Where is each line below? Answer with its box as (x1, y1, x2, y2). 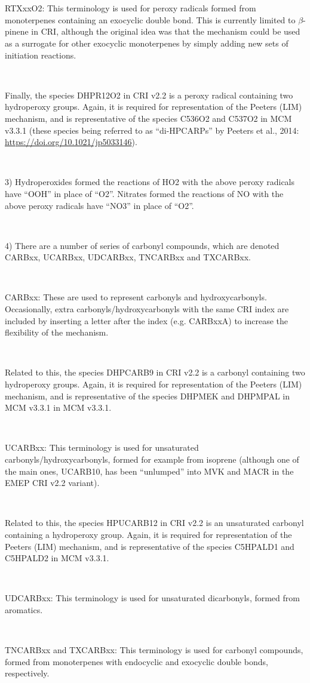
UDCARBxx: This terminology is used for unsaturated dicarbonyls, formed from (5, 592, 300, 604)
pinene (5, 25, 29, 38)
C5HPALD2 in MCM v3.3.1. (5, 552, 109, 564)
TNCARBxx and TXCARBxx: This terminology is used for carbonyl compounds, (5, 644, 303, 656)
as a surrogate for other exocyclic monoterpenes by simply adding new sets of (5, 36, 288, 49)
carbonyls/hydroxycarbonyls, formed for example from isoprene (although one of (5, 453, 299, 465)
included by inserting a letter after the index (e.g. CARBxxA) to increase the (5, 314, 288, 327)
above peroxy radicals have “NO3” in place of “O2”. (5, 199, 194, 211)
